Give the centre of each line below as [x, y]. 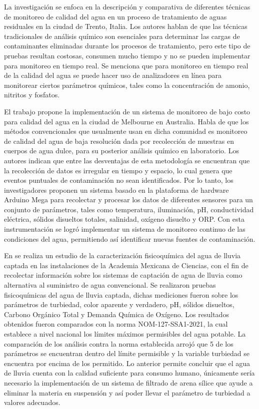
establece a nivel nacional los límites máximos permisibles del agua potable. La [125, 334]
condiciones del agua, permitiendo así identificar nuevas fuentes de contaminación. [130, 238]
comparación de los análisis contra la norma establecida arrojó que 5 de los [119, 343]
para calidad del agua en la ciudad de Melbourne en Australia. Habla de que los [126, 121]
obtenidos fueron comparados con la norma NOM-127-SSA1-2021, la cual [116, 324]
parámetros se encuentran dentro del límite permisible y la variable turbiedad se [127, 353]
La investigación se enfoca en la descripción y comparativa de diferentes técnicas [127, 6]
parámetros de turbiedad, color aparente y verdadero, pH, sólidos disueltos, [119, 304]
